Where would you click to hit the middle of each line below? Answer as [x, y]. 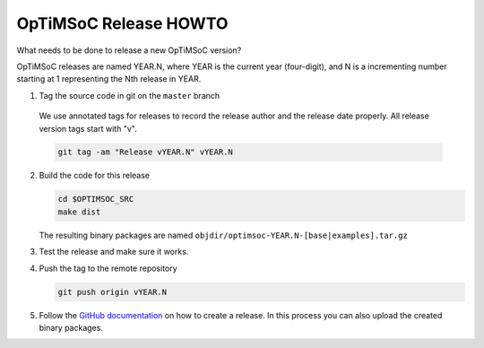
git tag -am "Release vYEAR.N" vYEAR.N [145, 152]
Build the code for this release [95, 176]
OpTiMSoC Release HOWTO [122, 23]
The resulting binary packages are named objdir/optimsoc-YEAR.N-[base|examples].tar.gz [223, 235]
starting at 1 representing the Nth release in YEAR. [109, 79]
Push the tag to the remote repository [108, 268]
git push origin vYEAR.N [112, 292]
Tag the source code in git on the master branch [130, 95]
